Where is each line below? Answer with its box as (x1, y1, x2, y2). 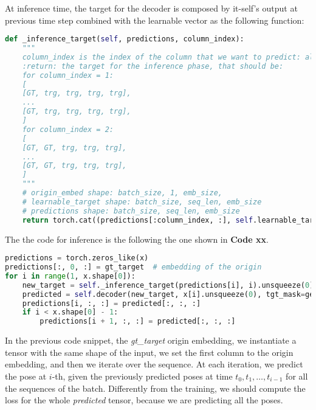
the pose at (5, 369, 47, 382)
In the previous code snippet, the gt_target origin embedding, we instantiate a (5, 334, 297, 347)
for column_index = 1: (22, 71, 114, 80)
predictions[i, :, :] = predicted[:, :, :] (22, 299, 201, 308)
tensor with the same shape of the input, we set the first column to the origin (5, 346, 294, 358)
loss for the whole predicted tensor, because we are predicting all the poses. (5, 394, 283, 406)
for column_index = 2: (22, 125, 114, 134)
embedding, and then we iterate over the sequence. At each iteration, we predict (5, 358, 303, 370)
